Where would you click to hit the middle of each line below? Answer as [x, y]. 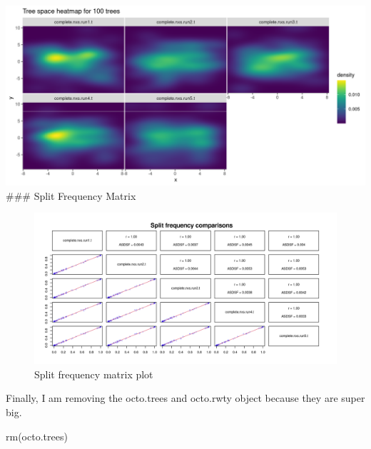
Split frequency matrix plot [94, 374]
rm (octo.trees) [37, 436]
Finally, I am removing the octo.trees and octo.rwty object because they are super [185, 398]
